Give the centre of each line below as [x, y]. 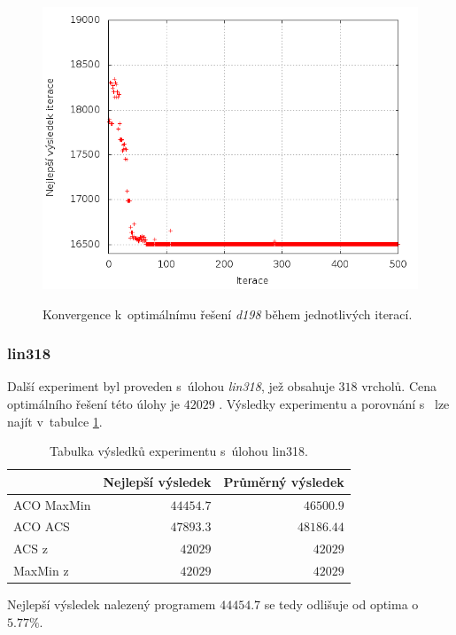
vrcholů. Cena [399, 386]
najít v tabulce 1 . [55, 421]
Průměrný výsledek [284, 481]
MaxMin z [41, 571]
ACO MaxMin [52, 504]
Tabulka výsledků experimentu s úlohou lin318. [178, 451]
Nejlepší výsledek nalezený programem [112, 604]
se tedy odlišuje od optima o [341, 604]
